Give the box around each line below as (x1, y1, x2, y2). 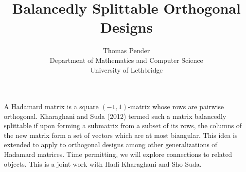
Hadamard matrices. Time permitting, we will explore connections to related (4, 149, 232, 159)
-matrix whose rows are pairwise (127, 101, 224, 112)
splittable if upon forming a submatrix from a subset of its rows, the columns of (4, 120, 242, 131)
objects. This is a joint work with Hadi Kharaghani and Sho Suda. (4, 158, 202, 169)
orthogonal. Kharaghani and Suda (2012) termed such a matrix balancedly (4, 111, 227, 121)
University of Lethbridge (90, 64, 163, 75)
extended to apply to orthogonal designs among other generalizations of (4, 139, 217, 150)
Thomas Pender (103, 45, 150, 56)
